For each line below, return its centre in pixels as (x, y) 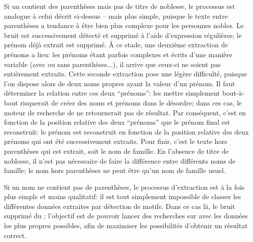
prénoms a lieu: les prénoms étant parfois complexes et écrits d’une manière (118, 54)
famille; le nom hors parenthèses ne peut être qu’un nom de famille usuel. (115, 170)
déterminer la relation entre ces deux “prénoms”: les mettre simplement (112, 93)
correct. (15, 235)
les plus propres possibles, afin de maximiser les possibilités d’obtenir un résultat (126, 225)
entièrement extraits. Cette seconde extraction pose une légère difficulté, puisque (126, 74)
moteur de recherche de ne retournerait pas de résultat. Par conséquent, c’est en (125, 112)
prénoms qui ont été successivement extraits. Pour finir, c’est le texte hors (116, 141)
